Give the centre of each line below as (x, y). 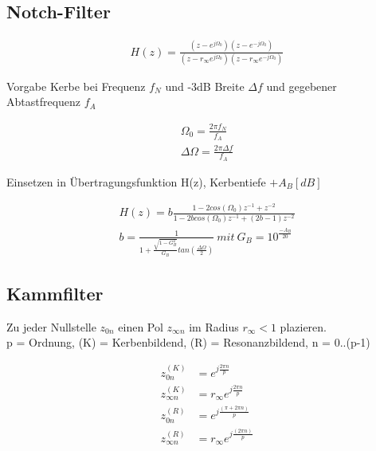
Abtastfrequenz (44, 102)
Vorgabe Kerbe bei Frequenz (76, 86)
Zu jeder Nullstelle (51, 326)
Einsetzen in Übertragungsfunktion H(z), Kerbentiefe (136, 181)
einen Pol (141, 326)
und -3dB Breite (205, 86)
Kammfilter (55, 294)
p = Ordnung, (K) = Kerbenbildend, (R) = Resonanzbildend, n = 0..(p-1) (188, 342)
